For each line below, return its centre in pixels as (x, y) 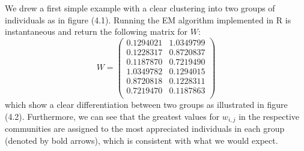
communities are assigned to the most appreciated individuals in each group (145, 129)
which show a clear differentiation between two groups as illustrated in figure (146, 105)
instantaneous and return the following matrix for (96, 31)
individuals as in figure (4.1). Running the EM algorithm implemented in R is (148, 19)
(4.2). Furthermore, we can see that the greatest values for (112, 116)
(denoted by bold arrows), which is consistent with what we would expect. (141, 140)
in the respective (269, 116)
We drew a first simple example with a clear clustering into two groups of (140, 8)
